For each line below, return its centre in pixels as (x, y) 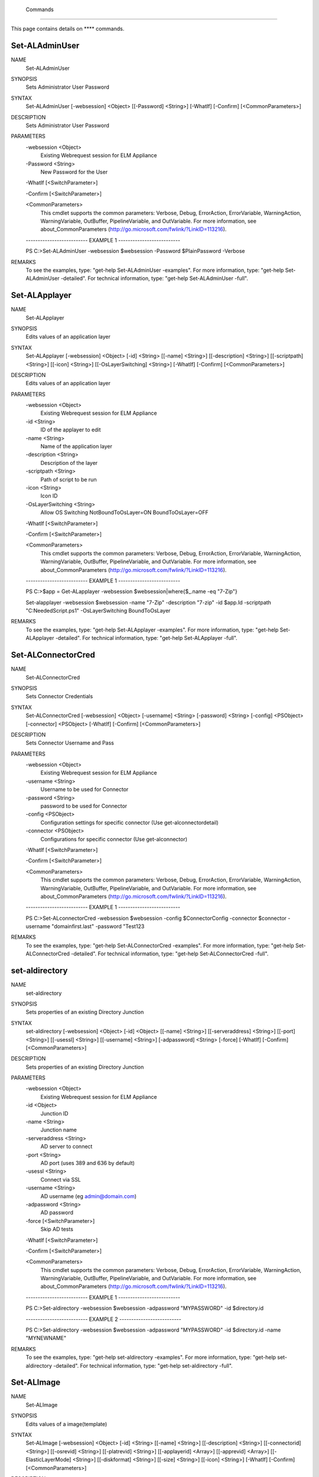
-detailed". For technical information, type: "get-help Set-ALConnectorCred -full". (170, 954)
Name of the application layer (76, 447)
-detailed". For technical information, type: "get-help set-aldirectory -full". (143, 1365)
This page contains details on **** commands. (68, 29)
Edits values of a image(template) (66, 1424)
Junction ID (54, 1113)
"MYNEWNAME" (46, 1338)
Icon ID (49, 496)
